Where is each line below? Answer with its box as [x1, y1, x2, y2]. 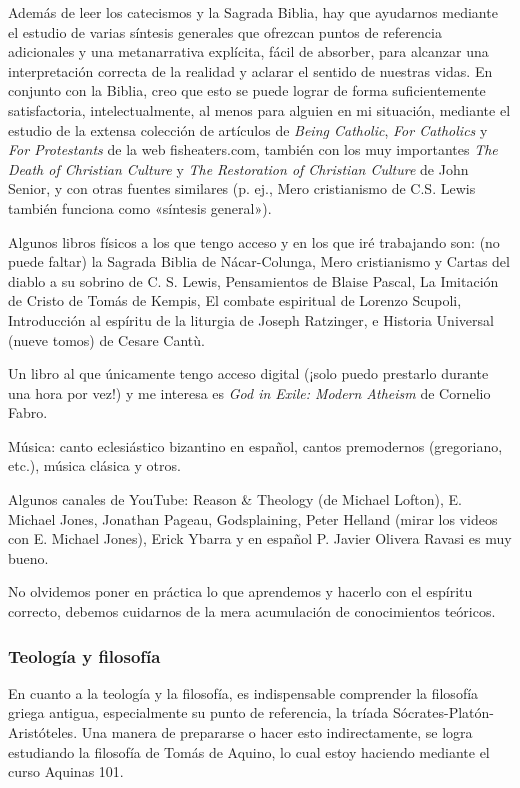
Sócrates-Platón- [392, 702, 494, 723]
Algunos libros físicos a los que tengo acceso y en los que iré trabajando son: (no [8, 231, 500, 252]
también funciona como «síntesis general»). [8, 197, 272, 218]
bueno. [8, 547, 49, 568]
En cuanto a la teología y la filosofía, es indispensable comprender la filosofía [8, 682, 479, 703]
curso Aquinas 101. [8, 761, 124, 782]
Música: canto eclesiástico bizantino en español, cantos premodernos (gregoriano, [8, 435, 503, 456]
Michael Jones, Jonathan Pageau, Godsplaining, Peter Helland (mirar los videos [8, 508, 498, 529]
